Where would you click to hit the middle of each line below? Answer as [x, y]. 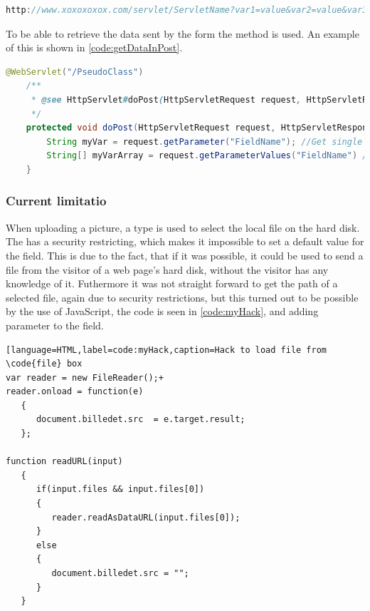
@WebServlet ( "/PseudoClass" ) [75, 72]
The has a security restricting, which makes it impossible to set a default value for [185, 241]
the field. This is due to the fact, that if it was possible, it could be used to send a [185, 255]
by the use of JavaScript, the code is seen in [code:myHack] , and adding [162, 311]
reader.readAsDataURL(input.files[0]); [146, 517]
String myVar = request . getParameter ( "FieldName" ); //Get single [205, 142]
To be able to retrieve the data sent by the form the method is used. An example [183, 33]
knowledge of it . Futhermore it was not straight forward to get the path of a [172, 283]
